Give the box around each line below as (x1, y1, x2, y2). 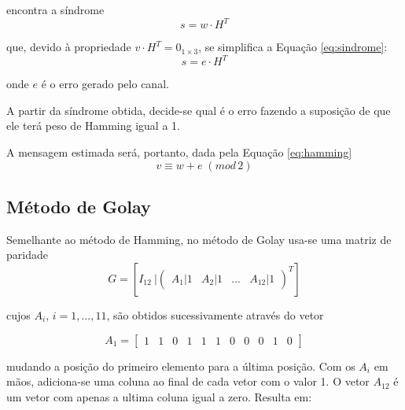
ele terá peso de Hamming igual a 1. (6, 117, 180, 134)
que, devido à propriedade (6, 39, 131, 55)
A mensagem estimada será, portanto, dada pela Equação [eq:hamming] (6, 143, 352, 160)
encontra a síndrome (6, 2, 105, 17)
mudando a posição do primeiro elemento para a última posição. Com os (6, 357, 355, 374)
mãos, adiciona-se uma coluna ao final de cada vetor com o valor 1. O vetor (6, 373, 370, 390)
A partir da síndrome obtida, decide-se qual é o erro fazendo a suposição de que (6, 102, 391, 118)
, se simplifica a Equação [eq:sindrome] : (198, 39, 388, 55)
